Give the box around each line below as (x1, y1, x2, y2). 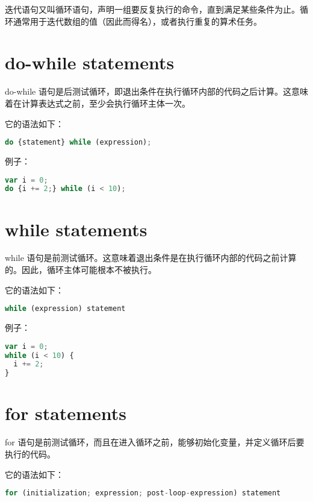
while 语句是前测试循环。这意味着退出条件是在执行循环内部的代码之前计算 (5, 251, 297, 264)
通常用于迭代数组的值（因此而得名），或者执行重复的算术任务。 (13, 14, 262, 27)
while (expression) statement (5, 304, 126, 313)
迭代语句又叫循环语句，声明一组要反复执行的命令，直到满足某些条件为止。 (5, 3, 300, 15)
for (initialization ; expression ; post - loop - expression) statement (5, 489, 281, 498)
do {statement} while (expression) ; (5, 138, 152, 147)
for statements (5, 401, 126, 425)
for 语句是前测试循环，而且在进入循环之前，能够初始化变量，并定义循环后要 (5, 436, 305, 448)
